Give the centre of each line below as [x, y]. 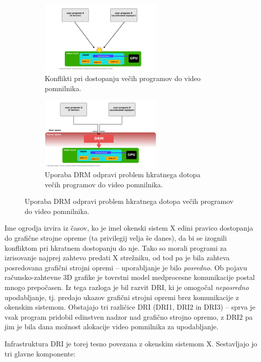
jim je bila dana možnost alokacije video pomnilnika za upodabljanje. [112, 327]
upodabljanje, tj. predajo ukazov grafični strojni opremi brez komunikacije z [122, 297]
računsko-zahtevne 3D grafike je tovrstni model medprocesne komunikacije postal [130, 277]
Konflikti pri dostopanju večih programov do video [123, 78]
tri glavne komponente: [40, 353]
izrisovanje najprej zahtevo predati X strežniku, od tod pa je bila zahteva [117, 258]
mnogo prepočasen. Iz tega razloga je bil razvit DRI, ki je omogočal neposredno [127, 287]
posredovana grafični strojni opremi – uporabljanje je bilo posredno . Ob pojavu [126, 267]
